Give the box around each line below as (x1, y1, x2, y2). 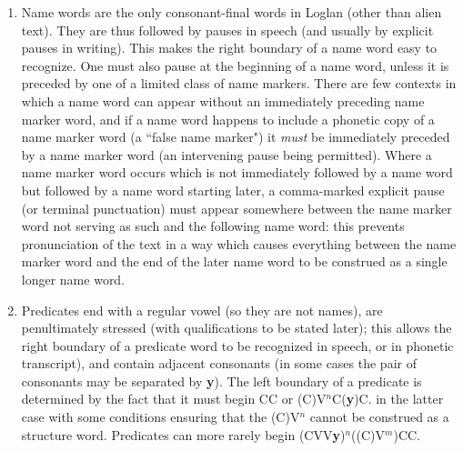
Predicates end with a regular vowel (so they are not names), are (21, 300, 383, 319)
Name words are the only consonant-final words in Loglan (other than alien (21, 3, 442, 21)
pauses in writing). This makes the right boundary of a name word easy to (21, 38, 438, 57)
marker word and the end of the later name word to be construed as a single (21, 252, 448, 271)
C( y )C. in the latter (332, 389, 444, 408)
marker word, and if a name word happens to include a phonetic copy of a (21, 109, 435, 128)
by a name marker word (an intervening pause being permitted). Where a (21, 145, 432, 164)
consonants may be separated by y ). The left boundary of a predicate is (21, 371, 422, 390)
